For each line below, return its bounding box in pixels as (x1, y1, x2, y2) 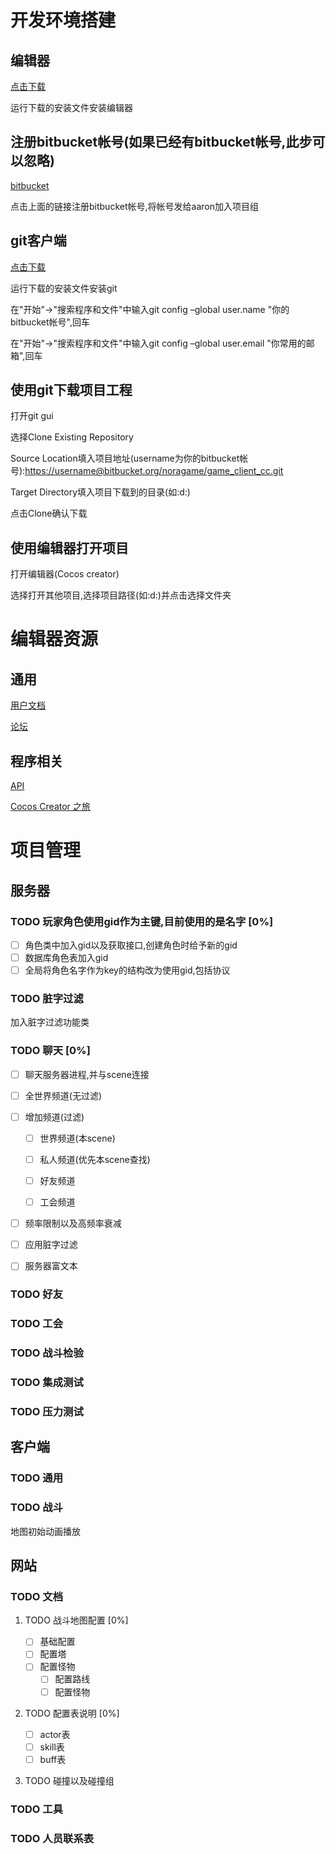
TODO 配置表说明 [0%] (24, 1707, 120, 1719)
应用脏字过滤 (24, 1239, 78, 1251)
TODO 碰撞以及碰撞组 (24, 1774, 115, 1786)
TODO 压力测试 (10, 1404, 84, 1418)
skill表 (39, 1741, 65, 1753)
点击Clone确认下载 (10, 507, 88, 520)
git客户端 (10, 232, 67, 250)
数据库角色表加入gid (24, 952, 109, 963)
